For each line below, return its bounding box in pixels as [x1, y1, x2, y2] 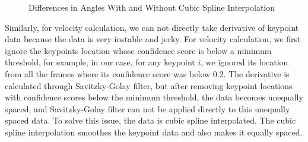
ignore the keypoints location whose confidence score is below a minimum [5, 44, 272, 56]
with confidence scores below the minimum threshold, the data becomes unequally [5, 91, 303, 103]
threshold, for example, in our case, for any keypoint [5, 56, 195, 68]
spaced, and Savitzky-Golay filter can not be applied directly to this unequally [5, 102, 290, 115]
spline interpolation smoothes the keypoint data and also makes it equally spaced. [5, 125, 303, 138]
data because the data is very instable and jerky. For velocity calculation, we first [5, 33, 301, 45]
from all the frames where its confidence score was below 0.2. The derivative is [5, 67, 290, 80]
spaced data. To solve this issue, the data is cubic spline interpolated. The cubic [5, 114, 296, 127]
